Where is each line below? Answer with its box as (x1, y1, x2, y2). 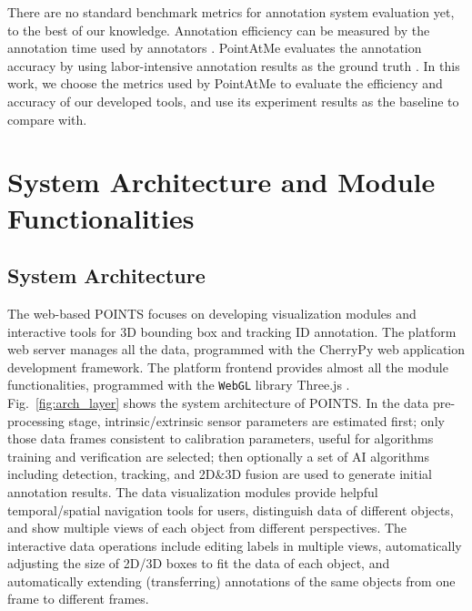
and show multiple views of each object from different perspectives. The (7, 518, 407, 537)
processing (7, 411, 65, 430)
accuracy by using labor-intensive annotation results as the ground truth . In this (7, 56, 460, 75)
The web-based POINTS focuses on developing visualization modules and (7, 303, 417, 322)
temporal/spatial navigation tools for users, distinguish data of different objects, (7, 500, 454, 519)
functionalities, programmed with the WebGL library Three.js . (7, 375, 350, 394)
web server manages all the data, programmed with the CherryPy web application (7, 340, 466, 359)
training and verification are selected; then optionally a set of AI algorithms (7, 446, 429, 465)
